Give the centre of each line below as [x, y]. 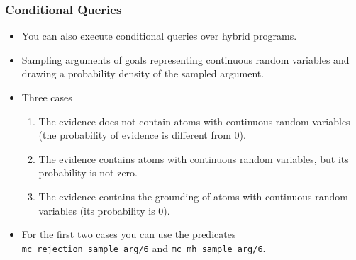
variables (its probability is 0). [104, 210]
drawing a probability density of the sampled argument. [143, 73]
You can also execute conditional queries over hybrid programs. [159, 36]
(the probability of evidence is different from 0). [142, 135]
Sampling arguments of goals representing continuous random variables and [185, 59]
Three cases [47, 97]
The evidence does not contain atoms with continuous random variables [194, 121]
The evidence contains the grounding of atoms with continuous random [193, 196]
